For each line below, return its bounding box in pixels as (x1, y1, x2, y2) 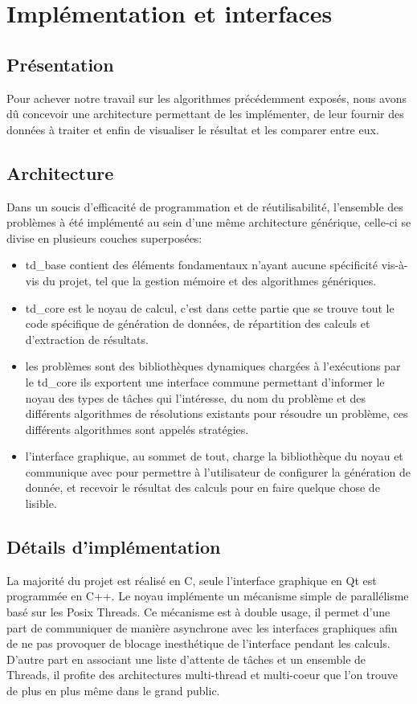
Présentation (6, 51, 114, 76)
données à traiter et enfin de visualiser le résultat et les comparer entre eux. (6, 121, 379, 137)
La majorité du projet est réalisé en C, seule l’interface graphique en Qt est (6, 571, 377, 588)
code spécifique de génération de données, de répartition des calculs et (25, 315, 370, 332)
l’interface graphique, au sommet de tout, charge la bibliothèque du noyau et (25, 448, 403, 465)
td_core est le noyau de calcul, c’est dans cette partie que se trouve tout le (25, 299, 395, 316)
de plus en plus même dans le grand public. (6, 682, 220, 699)
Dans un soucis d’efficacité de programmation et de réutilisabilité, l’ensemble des (6, 198, 403, 215)
